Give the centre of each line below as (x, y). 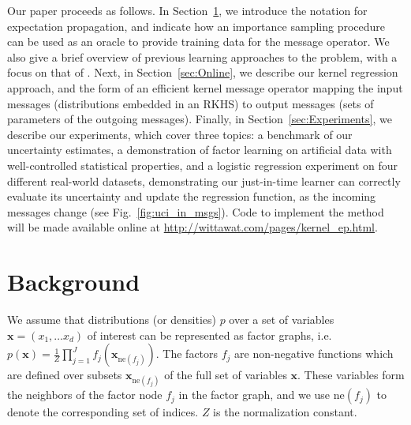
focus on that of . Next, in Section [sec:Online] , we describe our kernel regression (203, 72)
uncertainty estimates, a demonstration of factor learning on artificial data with (200, 150)
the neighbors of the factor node (85, 395)
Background (74, 282)
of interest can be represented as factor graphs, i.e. (209, 335)
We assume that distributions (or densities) (112, 320)
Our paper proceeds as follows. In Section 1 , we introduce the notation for (187, 10)
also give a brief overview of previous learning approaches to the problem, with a (202, 56)
